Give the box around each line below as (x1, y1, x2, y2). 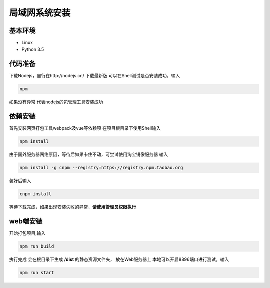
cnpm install (19, 191, 52, 197)
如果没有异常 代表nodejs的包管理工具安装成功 (9, 99, 103, 105)
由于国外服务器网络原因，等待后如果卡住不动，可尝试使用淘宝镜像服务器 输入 (9, 151, 168, 157)
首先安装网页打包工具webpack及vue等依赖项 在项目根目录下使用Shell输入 (9, 125, 161, 131)
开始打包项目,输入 (9, 230, 46, 236)
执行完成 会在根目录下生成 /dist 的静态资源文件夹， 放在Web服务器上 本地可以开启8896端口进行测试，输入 (9, 256, 229, 262)
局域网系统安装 (9, 7, 71, 18)
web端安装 (9, 217, 43, 225)
